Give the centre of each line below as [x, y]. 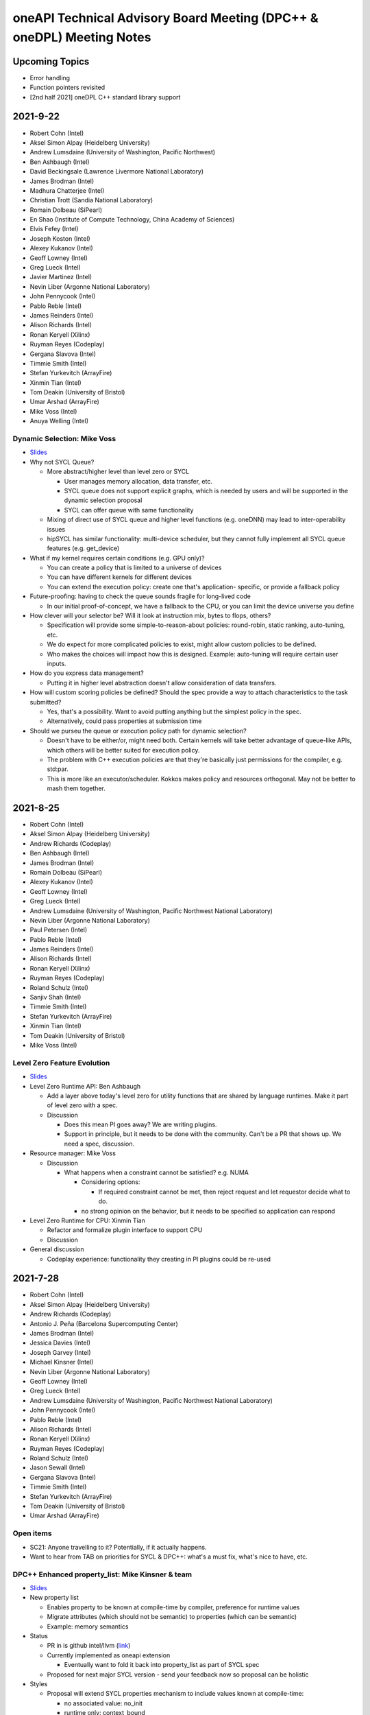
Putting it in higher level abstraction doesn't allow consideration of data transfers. [162, 683]
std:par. [58, 769]
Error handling [50, 78]
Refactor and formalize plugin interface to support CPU [125, 1230]
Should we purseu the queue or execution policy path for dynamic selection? [138, 731]
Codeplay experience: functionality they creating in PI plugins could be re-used [159, 1259]
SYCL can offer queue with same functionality [129, 510]
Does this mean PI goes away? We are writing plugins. [140, 1124]
